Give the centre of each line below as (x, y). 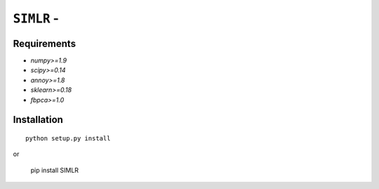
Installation (38, 120)
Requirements (45, 43)
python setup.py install (68, 138)
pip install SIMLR (55, 170)
